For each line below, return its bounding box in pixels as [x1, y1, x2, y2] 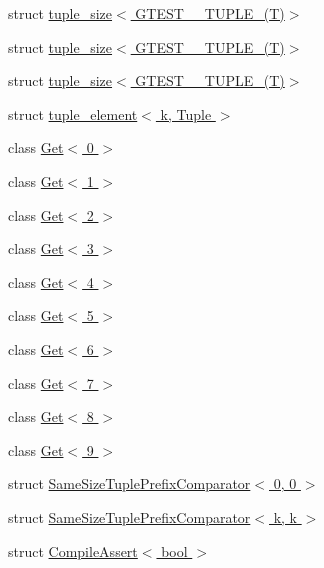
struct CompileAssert [8, 540, 138, 561]
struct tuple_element [8, 103, 138, 124]
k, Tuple [160, 103, 212, 124]
